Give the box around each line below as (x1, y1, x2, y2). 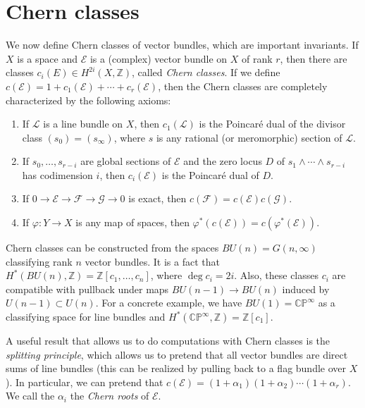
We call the (6, 388, 55, 403)
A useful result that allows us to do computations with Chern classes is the (6, 333, 330, 348)
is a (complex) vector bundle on (89, 51, 228, 66)
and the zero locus (183, 154, 262, 168)
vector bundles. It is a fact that (85, 254, 220, 268)
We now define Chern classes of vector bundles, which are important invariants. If (6, 37, 359, 52)
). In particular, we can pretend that (6, 374, 163, 389)
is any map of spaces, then (75, 215, 190, 230)
